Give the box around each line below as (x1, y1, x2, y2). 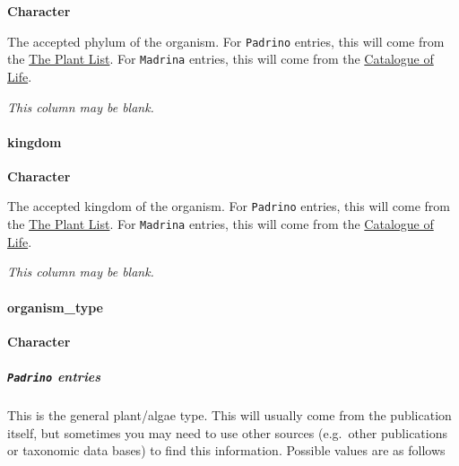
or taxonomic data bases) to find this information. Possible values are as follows (7, 441, 446, 460)
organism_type (7, 297, 103, 316)
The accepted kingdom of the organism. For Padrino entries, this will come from (7, 197, 451, 215)
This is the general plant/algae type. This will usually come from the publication (7, 406, 452, 424)
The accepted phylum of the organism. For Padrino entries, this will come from (7, 31, 445, 50)
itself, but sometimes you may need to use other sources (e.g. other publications (7, 423, 448, 442)
